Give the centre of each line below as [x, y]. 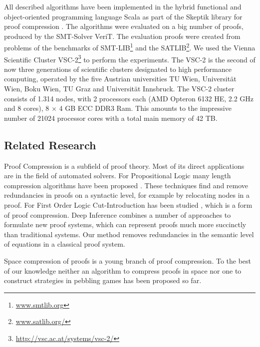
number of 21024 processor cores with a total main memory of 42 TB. [111, 118]
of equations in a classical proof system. [65, 244]
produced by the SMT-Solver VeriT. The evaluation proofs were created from [122, 36]
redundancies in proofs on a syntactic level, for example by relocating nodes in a [127, 195]
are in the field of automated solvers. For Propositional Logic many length [118, 175]
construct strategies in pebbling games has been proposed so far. [103, 280]
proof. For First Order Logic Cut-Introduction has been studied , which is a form [128, 205]
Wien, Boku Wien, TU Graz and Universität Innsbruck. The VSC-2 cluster [119, 89]
